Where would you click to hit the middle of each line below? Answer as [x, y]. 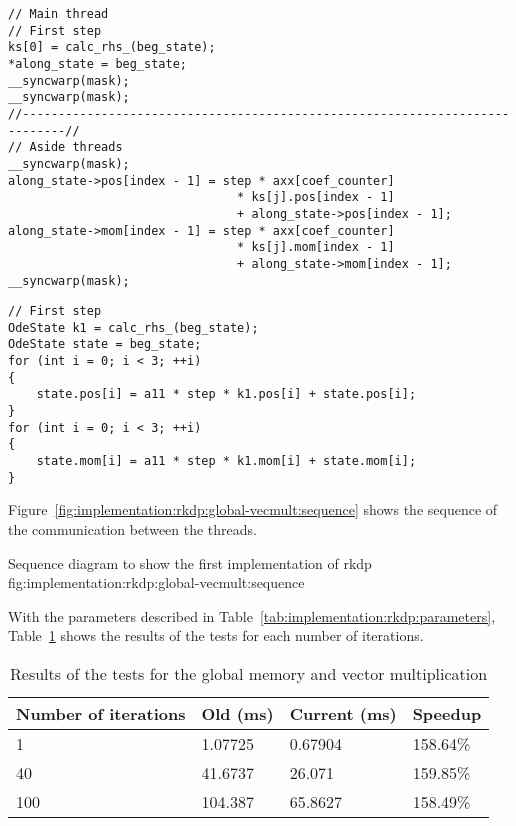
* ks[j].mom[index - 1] [316, 247]
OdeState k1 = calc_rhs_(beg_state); [133, 327]
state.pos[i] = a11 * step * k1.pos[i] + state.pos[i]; [226, 394]
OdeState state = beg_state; [105, 344]
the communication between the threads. [132, 528]
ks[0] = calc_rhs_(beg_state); [112, 47]
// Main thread [58, 14]
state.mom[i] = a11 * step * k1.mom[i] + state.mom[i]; [226, 461]
